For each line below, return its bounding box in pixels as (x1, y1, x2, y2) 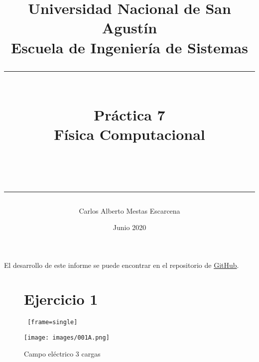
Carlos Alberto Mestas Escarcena (79, 205, 180, 216)
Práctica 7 (94, 104, 165, 124)
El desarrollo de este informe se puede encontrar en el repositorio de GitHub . (4, 259, 239, 270)
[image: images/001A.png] (24, 334, 110, 342)
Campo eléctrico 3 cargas (24, 348, 101, 359)
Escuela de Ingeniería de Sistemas (10, 37, 248, 57)
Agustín (102, 17, 157, 38)
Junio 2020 (113, 222, 146, 233)
